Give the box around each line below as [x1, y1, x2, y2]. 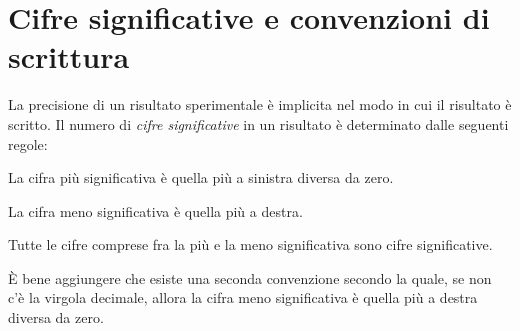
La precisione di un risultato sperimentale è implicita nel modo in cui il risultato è [8, 94, 512, 115]
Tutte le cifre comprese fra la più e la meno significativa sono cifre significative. [8, 234, 493, 255]
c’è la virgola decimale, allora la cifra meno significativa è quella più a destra [8, 287, 478, 308]
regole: [8, 133, 48, 154]
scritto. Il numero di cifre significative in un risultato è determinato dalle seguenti [8, 113, 509, 134]
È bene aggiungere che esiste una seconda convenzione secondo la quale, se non [8, 267, 492, 288]
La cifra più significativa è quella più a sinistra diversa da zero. [8, 167, 394, 188]
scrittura [8, 36, 130, 77]
